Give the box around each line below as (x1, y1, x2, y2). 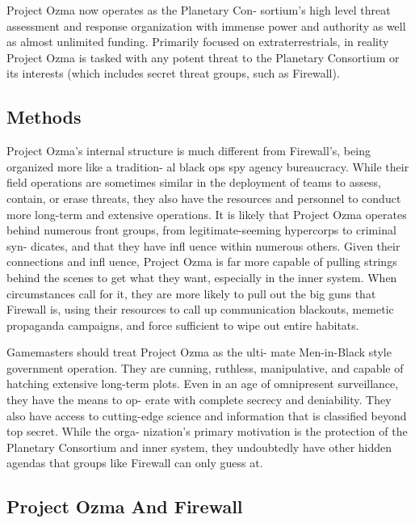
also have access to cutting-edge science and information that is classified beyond (6, 407, 407, 424)
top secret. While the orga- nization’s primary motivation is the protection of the (6, 423, 408, 440)
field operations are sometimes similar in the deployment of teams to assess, (6, 174, 381, 191)
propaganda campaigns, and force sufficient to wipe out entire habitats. (6, 316, 359, 333)
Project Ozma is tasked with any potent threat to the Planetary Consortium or (6, 49, 400, 65)
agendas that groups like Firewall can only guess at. (6, 454, 263, 471)
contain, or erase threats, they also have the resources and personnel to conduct (6, 189, 401, 206)
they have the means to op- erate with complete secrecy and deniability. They (6, 391, 392, 408)
